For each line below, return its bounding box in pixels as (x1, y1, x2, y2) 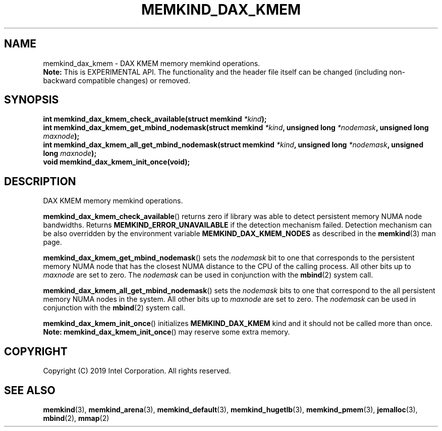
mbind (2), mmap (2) (43, 413, 109, 422)
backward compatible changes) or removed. (43, 76, 190, 85)
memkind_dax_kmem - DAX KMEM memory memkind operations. (43, 59, 260, 68)
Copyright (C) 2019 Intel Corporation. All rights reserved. (43, 366, 231, 375)
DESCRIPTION (4, 175, 76, 188)
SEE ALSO (4, 384, 56, 397)
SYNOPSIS (4, 93, 59, 106)
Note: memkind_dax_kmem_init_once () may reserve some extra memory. (43, 328, 290, 337)
